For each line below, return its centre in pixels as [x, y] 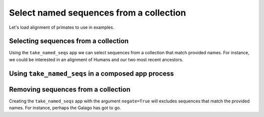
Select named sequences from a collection [98, 13]
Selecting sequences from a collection [69, 41]
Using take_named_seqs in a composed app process [91, 73]
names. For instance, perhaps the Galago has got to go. [65, 108]
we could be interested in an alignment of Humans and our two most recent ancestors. [96, 59]
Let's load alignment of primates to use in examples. [62, 27]
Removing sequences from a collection [70, 89]
